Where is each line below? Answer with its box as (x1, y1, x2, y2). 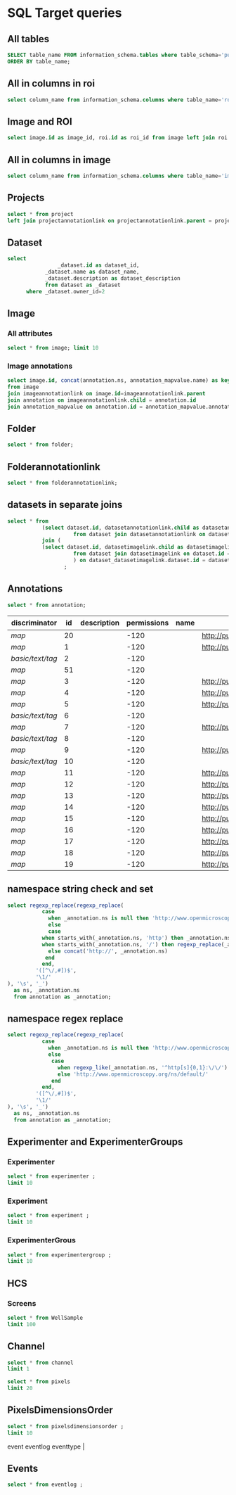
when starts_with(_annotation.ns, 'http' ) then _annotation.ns (41, 934, 231, 941)
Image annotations (7, 361, 73, 371)
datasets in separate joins (7, 499, 123, 511)
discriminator (11, 618, 58, 628)
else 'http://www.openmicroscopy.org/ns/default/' (57, 1071, 209, 1078)
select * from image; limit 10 (7, 345, 99, 352)
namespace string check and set (7, 883, 154, 895)
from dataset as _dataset (44, 281, 121, 288)
